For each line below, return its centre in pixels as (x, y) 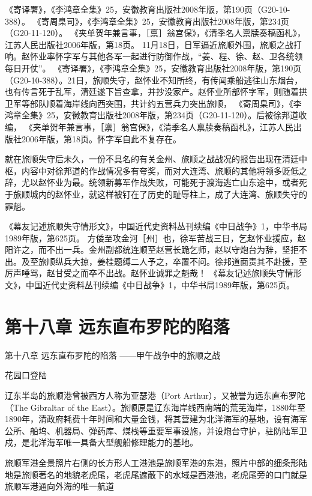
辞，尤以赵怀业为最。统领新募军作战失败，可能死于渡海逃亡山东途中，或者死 (156, 182)
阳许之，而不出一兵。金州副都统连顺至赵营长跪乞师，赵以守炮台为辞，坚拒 (152, 250)
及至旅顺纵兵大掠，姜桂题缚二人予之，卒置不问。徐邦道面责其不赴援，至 (164, 261)
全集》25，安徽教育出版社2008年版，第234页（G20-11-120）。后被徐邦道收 (164, 115)
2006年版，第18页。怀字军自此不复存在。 (101, 138)
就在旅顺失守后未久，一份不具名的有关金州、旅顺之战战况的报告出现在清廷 (152, 159)
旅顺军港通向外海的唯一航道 (59, 486)
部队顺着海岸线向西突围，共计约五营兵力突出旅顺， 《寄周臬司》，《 (161, 103)
